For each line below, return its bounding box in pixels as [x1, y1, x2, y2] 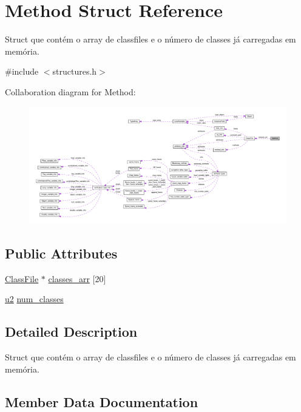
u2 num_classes [5, 292, 64, 305]
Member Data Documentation [5, 392, 198, 411]
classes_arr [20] [48, 272, 106, 285]
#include [5, 65, 39, 78]
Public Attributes [5, 243, 118, 262]
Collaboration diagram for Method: [5, 85, 136, 98]
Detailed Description [5, 322, 138, 341]
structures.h [52, 65, 97, 78]
